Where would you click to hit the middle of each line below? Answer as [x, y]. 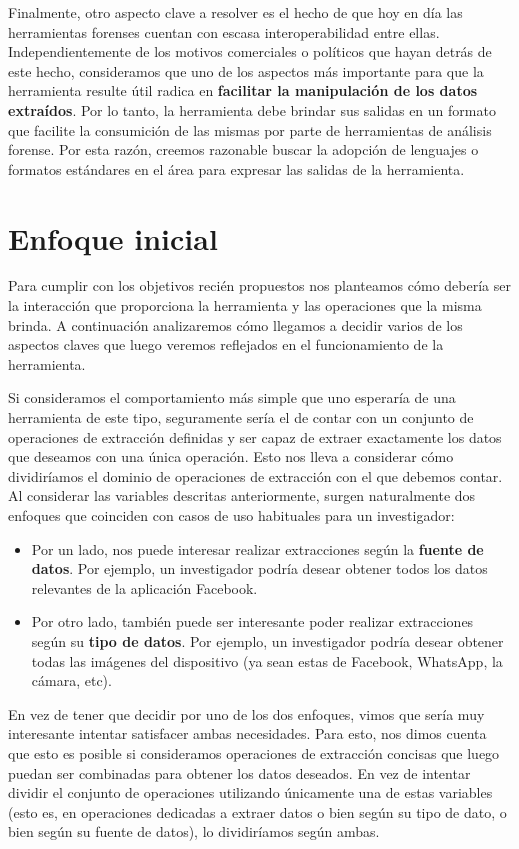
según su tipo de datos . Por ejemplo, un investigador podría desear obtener [267, 640]
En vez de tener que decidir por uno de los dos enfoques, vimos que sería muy [246, 713]
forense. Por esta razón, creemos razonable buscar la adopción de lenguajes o [243, 149]
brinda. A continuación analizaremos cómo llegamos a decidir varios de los [235, 324]
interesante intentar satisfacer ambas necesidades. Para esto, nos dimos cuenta [247, 733]
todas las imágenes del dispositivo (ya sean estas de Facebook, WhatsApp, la [267, 660]
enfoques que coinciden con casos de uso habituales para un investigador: [231, 515]
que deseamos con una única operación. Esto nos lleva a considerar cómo [231, 456]
